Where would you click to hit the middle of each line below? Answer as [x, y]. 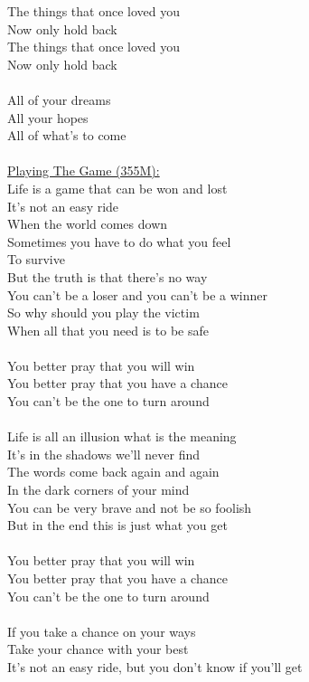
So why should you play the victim [103, 313]
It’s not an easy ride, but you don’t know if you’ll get [155, 666]
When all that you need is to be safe [108, 330]
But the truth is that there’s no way [108, 276]
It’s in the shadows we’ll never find [103, 454]
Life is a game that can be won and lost [117, 188]
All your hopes [48, 117]
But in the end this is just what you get [117, 525]
